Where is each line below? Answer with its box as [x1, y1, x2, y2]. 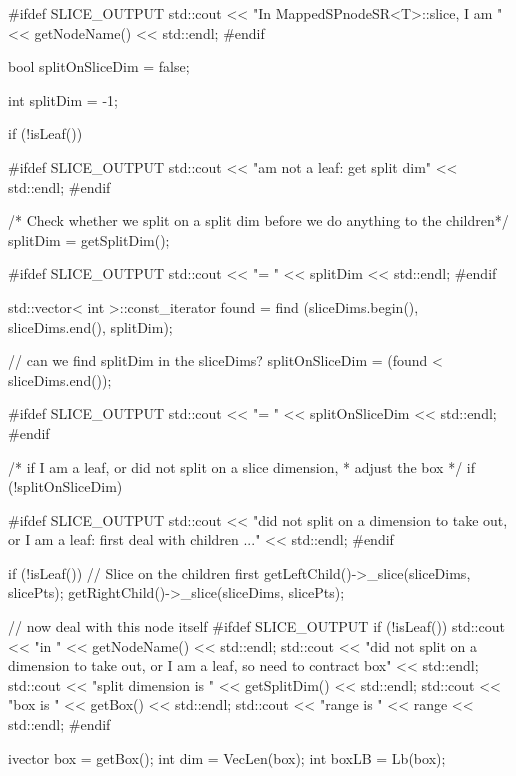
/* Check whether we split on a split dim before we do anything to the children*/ [8, 210, 509, 231]
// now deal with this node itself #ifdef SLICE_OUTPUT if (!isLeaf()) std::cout [8, 616, 505, 637]
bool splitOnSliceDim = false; [8, 56, 190, 77]
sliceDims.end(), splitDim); [8, 316, 173, 337]
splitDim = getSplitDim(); [8, 229, 170, 250]
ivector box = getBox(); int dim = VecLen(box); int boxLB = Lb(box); [8, 747, 446, 768]
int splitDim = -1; [8, 89, 118, 110]
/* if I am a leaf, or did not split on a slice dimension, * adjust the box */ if [8, 456, 476, 477]
